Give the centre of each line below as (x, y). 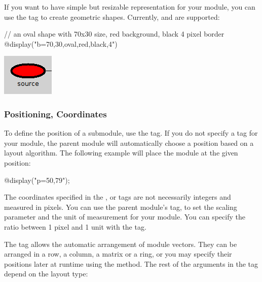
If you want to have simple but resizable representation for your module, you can (130, 7)
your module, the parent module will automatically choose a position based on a (129, 143)
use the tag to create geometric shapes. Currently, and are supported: (112, 17)
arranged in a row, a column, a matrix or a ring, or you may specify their (118, 254)
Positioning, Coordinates (55, 114)
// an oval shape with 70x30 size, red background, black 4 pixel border (114, 34)
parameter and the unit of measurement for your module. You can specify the (125, 217)
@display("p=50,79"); (37, 180)
